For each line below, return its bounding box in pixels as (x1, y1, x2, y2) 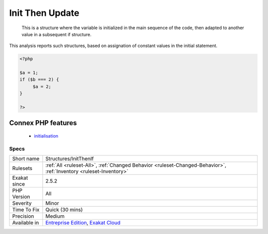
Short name (12, 155, 40, 162)
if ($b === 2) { (19, 77, 60, 83)
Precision (12, 213, 34, 220)
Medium (45, 213, 65, 220)
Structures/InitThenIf (45, 155, 94, 162)
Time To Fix (12, 206, 40, 213)
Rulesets (12, 165, 32, 172)
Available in (12, 219, 39, 226)
